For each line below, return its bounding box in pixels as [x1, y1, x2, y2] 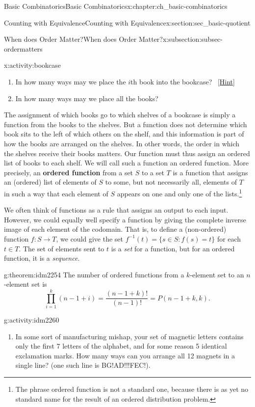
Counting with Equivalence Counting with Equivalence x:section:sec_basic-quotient [4, 17, 251, 27]
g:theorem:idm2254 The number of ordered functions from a [4, 269, 184, 279]
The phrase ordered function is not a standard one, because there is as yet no [15, 384, 249, 394]
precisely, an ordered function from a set [4, 167, 133, 177]
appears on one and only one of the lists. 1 [117, 187, 242, 198]
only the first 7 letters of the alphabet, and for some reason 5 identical [15, 341, 227, 351]
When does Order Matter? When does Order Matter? [4, 34, 163, 44]
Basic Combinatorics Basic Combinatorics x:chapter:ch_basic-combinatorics [4, 1, 228, 11]
